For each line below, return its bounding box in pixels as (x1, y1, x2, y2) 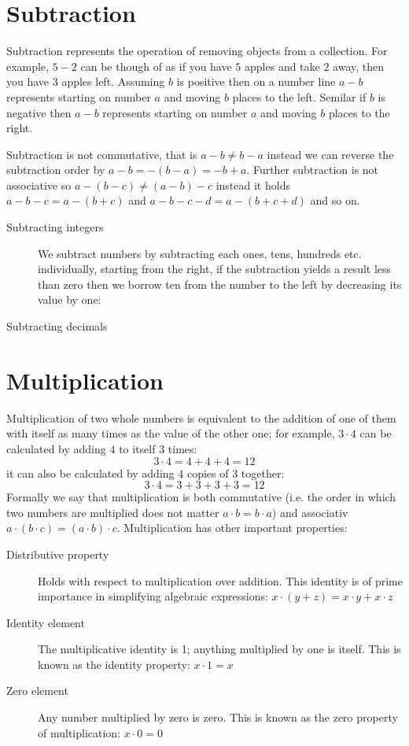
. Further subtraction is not (246, 161, 379, 178)
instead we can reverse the (267, 146, 394, 162)
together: (241, 464, 285, 481)
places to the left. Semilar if (232, 88, 367, 105)
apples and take (245, 57, 320, 74)
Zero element (6, 682, 68, 699)
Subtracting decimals (6, 318, 108, 334)
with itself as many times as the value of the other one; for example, (6, 425, 335, 441)
